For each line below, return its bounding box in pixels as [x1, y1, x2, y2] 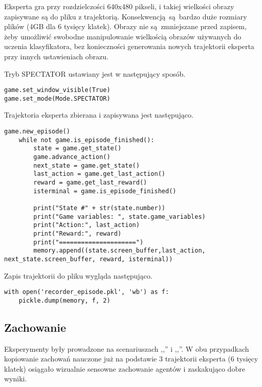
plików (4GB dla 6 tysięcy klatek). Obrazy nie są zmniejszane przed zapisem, [4, 21, 247, 32]
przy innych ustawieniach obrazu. [4, 51, 108, 61]
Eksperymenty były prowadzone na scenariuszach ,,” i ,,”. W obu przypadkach [4, 343, 249, 354]
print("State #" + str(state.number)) [33, 204, 165, 212]
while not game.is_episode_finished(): [18, 136, 155, 144]
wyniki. [4, 373, 27, 384]
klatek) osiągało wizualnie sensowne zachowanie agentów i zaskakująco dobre [4, 363, 245, 374]
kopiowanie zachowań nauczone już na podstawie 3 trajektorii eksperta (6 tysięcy [4, 353, 258, 364]
